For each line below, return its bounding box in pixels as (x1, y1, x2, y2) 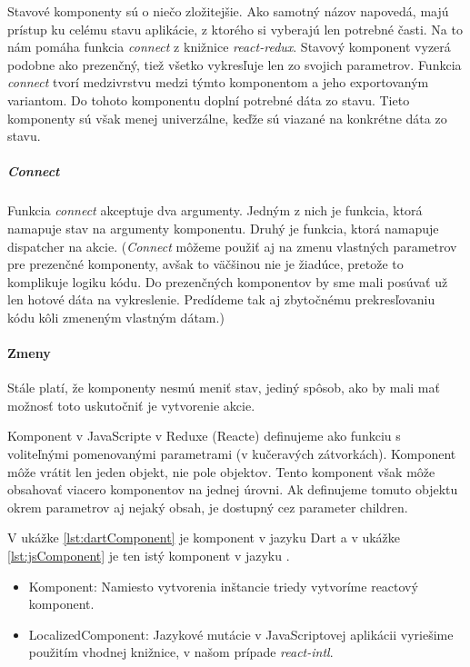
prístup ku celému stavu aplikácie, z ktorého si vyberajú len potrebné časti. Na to (7, 19, 463, 38)
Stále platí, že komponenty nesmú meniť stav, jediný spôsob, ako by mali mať (7, 378, 440, 397)
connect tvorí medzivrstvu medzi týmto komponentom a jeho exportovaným (7, 73, 429, 92)
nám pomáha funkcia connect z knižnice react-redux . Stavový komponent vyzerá (7, 37, 451, 56)
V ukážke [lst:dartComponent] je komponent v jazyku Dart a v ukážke (7, 528, 401, 547)
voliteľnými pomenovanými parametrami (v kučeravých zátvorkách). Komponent (7, 444, 456, 463)
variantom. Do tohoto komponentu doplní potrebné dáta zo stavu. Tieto (7, 90, 410, 109)
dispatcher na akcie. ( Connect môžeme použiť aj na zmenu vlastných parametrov (7, 236, 457, 255)
